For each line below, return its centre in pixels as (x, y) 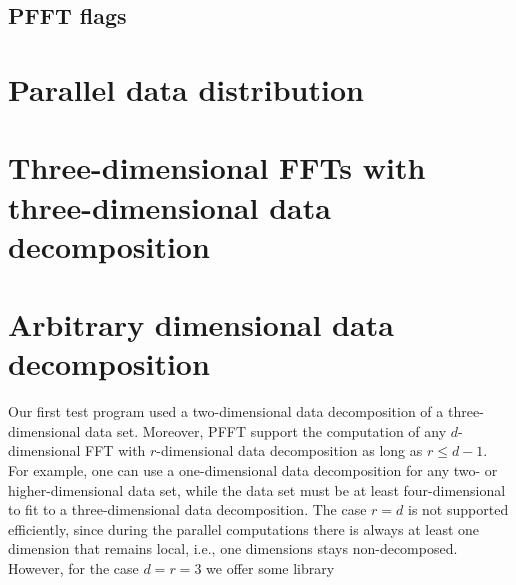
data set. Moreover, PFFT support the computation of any (266, 430)
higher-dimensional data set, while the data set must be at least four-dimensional (257, 489)
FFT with (115, 450)
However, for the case (73, 567)
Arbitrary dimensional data (201, 324)
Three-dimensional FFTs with (217, 167)
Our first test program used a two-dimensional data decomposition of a (226, 411)
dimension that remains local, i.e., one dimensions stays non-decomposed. (233, 548)
